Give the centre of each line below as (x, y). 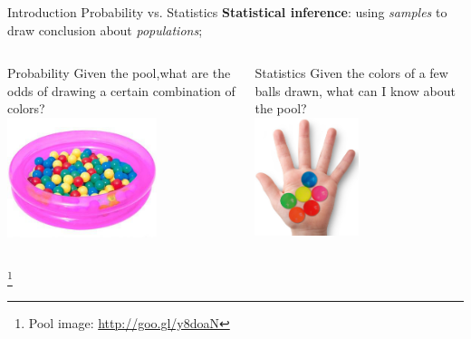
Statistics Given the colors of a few (351, 73)
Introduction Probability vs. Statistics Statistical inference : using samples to (227, 12)
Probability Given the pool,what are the (119, 73)
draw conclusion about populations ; (105, 29)
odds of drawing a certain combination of (121, 90)
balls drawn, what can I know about (355, 90)
